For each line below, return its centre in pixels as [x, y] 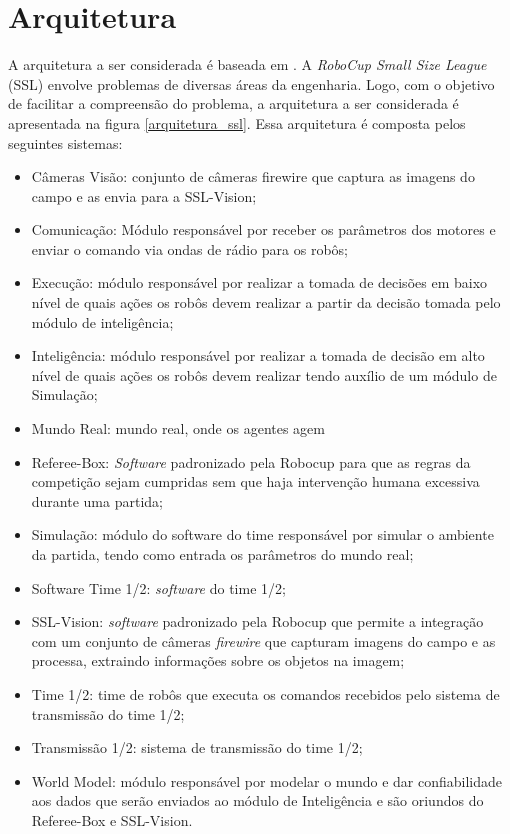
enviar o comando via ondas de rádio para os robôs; [189, 248]
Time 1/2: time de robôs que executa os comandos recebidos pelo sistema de [265, 693]
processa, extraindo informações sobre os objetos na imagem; [218, 660]
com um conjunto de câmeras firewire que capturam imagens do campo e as [263, 640]
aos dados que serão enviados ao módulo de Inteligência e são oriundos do [257, 800]
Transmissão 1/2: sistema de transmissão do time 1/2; [197, 747]
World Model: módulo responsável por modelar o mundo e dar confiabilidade [266, 780]
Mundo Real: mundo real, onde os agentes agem [178, 428]
